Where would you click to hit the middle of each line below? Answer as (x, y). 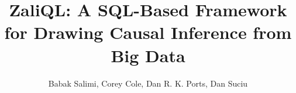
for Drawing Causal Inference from (148, 32)
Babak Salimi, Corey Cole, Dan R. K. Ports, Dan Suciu (148, 83)
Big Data (148, 55)
